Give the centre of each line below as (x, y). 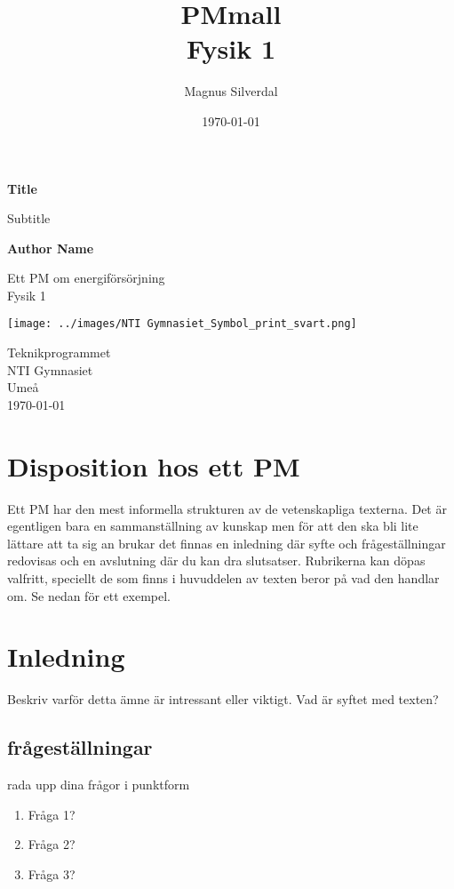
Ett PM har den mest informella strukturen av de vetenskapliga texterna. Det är (227, 508)
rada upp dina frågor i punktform (99, 785)
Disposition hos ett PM (154, 465)
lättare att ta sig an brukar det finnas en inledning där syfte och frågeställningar (227, 543)
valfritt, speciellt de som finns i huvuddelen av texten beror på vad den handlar (223, 578)
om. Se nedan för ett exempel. (89, 595)
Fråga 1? (52, 814)
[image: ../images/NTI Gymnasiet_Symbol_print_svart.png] (182, 324)
